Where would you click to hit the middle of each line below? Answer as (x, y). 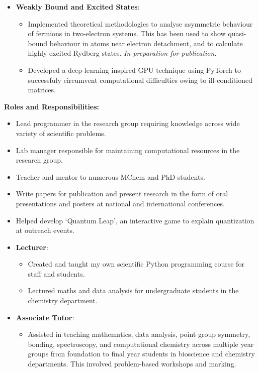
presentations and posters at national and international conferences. (120, 203)
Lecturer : (32, 247)
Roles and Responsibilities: (52, 106)
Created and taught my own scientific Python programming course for (136, 264)
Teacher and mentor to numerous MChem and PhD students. (110, 176)
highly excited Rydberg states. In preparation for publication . (122, 53)
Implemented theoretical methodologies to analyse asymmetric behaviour (140, 23)
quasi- (237, 33)
